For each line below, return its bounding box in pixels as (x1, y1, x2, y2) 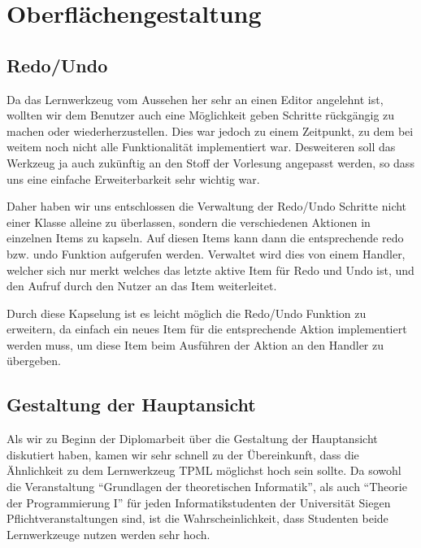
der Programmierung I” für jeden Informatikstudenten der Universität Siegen (7, 494, 391, 511)
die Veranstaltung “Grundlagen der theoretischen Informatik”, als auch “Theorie (7, 478, 407, 495)
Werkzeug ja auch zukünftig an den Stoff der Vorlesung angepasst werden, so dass (7, 154, 414, 171)
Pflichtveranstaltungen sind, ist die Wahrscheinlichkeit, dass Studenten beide (7, 510, 388, 527)
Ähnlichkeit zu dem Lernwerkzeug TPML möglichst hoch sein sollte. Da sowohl (7, 462, 401, 479)
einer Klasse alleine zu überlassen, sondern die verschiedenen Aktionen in (7, 213, 371, 230)
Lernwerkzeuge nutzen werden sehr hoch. (7, 525, 210, 542)
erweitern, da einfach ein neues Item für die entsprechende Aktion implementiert (7, 320, 407, 337)
